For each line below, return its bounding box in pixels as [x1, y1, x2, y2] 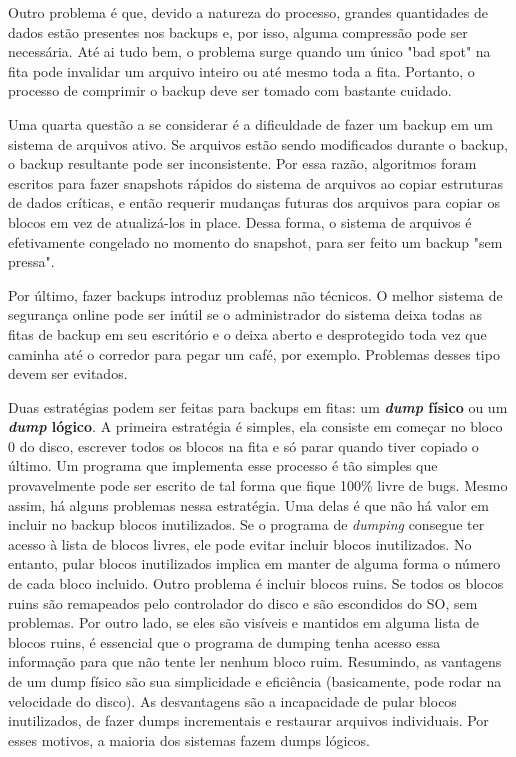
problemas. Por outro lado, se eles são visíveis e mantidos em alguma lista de [8, 612, 480, 633]
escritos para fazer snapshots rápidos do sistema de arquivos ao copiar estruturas [8, 172, 504, 193]
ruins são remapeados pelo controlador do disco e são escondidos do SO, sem [8, 592, 478, 613]
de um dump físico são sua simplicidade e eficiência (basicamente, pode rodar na [8, 671, 502, 691]
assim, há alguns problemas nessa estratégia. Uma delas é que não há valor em [8, 494, 489, 515]
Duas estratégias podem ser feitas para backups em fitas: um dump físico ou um [8, 396, 508, 417]
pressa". [8, 251, 55, 272]
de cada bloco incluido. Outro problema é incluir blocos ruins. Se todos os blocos [8, 573, 504, 594]
